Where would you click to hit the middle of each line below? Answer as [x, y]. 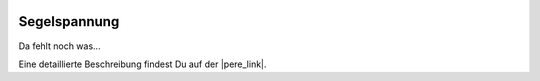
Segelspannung [69, 21]
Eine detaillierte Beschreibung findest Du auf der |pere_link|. [142, 64]
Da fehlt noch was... [59, 46]
